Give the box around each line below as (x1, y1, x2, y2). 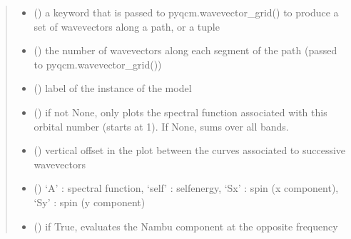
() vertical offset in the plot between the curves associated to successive (34, 143, 346, 158)
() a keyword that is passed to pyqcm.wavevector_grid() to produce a (34, 5, 339, 19)
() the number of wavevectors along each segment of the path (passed (34, 43, 337, 58)
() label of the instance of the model (34, 81, 192, 96)
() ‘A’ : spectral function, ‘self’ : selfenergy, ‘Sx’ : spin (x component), (34, 180, 339, 195)
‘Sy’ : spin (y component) (34, 194, 146, 209)
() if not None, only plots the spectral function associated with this (34, 104, 327, 119)
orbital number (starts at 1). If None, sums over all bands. (34, 118, 289, 133)
